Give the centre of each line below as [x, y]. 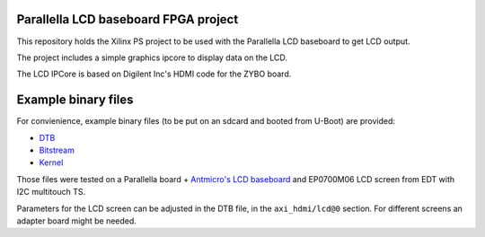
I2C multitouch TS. [51, 192]
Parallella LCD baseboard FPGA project [128, 19]
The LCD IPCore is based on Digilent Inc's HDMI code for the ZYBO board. [154, 74]
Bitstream [57, 150]
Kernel [51, 162]
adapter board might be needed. [76, 221]
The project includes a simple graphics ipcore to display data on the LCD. [152, 57]
